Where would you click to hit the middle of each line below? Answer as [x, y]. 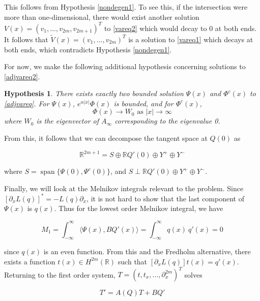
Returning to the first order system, [60, 274]
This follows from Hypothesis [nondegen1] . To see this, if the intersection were [126, 7]
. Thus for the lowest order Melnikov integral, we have [139, 208]
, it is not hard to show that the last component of [165, 198]
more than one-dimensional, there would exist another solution [102, 17]
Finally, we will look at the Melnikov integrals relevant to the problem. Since [124, 188]
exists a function [30, 261]
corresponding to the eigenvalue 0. [167, 121]
